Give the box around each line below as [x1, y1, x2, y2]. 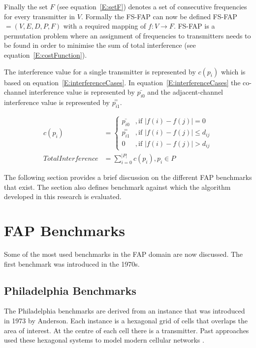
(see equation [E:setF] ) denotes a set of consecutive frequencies [57, 1, 247, 11]
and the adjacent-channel [147, 87, 223, 97]
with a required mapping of [63, 21, 146, 31]
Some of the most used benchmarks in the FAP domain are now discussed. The [4, 249, 243, 259]
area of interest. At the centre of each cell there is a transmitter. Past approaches [4, 325, 249, 335]
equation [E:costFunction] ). [4, 49, 87, 60]
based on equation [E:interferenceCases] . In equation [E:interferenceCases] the [4, 77, 241, 87]
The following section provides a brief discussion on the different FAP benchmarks [4, 172, 252, 182]
